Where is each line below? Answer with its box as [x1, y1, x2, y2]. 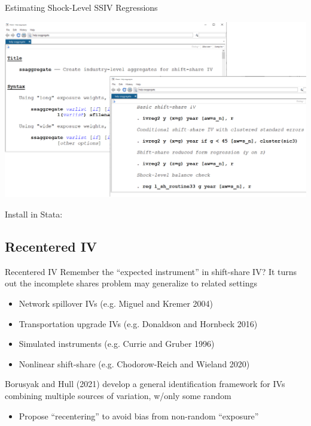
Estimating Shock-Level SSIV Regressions [5, 1, 158, 13]
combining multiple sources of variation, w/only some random [5, 389, 231, 401]
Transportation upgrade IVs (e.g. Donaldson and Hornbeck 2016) [19, 317, 258, 330]
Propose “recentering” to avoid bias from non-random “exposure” [19, 409, 259, 422]
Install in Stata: [5, 208, 63, 220]
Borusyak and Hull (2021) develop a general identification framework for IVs [5, 377, 285, 390]
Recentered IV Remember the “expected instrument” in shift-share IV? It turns [5, 265, 297, 277]
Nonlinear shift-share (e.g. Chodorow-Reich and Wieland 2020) [19, 357, 250, 370]
